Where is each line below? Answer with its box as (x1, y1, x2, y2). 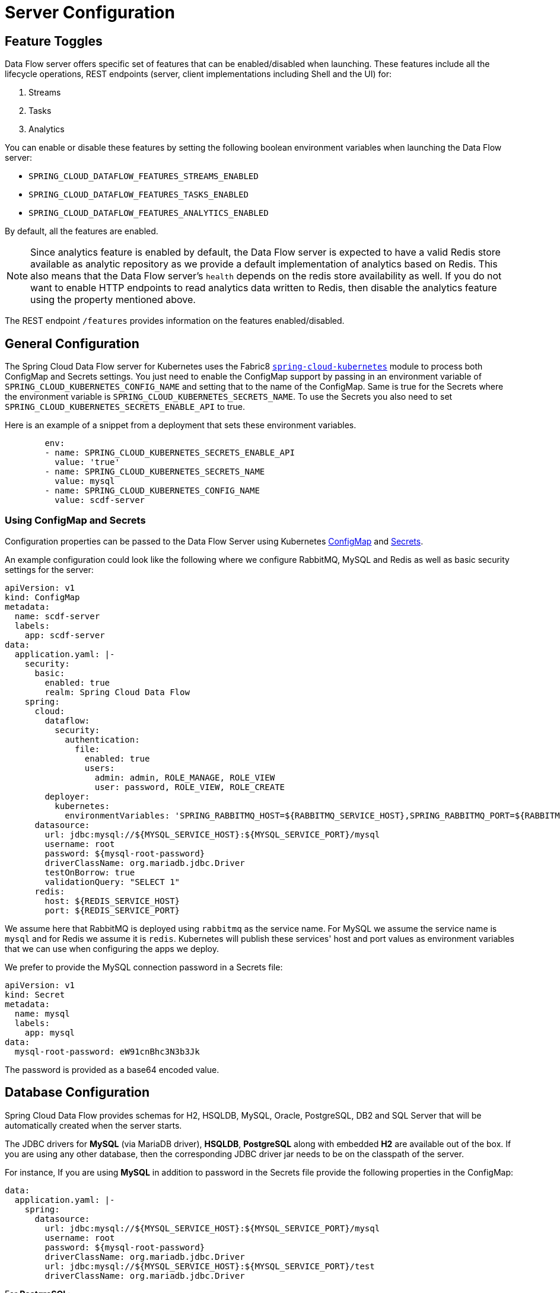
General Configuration (5, 336, 139, 351)
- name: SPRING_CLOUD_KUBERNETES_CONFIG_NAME (44, 486, 260, 496)
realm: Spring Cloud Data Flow (44, 687, 190, 697)
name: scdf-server (14, 611, 100, 621)
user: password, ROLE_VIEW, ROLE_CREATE (94, 782, 285, 792)
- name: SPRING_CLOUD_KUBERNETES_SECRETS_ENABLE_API (44, 448, 295, 458)
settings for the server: (5, 564, 94, 575)
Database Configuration (5, 1085, 150, 1100)
